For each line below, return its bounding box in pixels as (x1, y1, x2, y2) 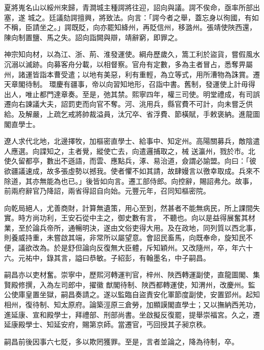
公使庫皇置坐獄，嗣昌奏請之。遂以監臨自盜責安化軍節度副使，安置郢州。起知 (4, 289, 260, 300)
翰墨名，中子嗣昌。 (146, 252, 210, 263)
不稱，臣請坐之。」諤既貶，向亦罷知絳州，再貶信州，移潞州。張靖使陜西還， (4, 22, 256, 33)
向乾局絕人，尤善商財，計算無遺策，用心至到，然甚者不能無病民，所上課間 (4, 202, 253, 213)
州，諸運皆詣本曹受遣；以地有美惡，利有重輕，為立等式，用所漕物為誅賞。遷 (4, 69, 260, 79)
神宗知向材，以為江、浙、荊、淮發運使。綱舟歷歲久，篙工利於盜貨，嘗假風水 (4, 49, 260, 59)
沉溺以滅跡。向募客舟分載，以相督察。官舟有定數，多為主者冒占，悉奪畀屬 (4, 58, 253, 69)
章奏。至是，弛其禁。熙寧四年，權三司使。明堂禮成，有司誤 (60, 88, 260, 99)
